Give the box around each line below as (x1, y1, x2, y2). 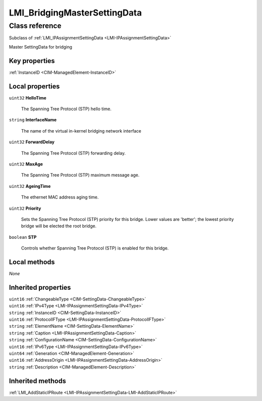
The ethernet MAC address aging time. (21, 194, 99, 200)
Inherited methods (9, 377, 66, 385)
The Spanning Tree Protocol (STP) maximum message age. (21, 172, 140, 178)
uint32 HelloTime (9, 95, 47, 100)
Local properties (9, 82, 60, 90)
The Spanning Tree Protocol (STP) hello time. (21, 106, 112, 112)
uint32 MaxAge (9, 161, 43, 167)
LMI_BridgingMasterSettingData (9, 7, 142, 18)
